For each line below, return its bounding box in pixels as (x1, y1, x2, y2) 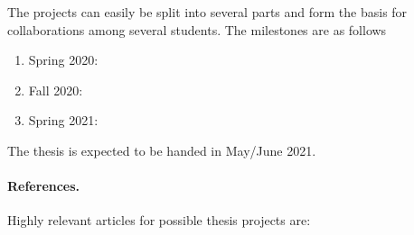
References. (7, 176, 80, 195)
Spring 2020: (28, 50, 99, 69)
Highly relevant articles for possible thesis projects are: (7, 211, 311, 230)
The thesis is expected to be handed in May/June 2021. (7, 140, 316, 159)
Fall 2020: (28, 80, 83, 99)
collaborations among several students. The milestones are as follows (7, 20, 387, 39)
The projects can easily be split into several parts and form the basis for (7, 3, 408, 21)
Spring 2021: (28, 111, 99, 130)
